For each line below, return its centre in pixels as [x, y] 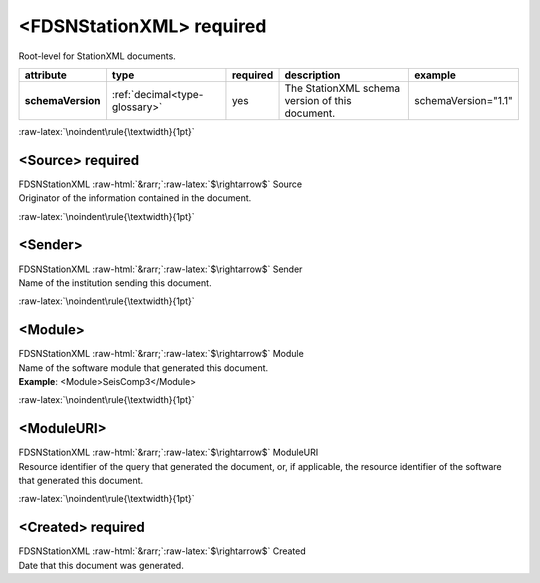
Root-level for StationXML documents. [97, 56]
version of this [318, 100]
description [312, 75]
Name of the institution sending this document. [115, 282]
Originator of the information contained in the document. [135, 198]
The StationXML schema [342, 88]
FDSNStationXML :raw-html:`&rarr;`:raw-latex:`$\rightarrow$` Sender [160, 269]
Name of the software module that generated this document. [143, 367]
